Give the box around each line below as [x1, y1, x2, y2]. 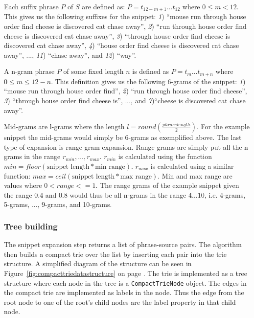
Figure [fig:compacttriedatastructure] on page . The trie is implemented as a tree [4, 268, 247, 278]
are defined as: [82, 1, 125, 11]
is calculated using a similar [150, 161, 234, 171]
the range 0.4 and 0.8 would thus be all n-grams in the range [4, 189, 186, 200]
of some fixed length [63, 66, 124, 76]
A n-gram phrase [4, 66, 55, 76]
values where [4, 180, 42, 190]
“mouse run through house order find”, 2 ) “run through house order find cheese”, [4, 86, 247, 96]
